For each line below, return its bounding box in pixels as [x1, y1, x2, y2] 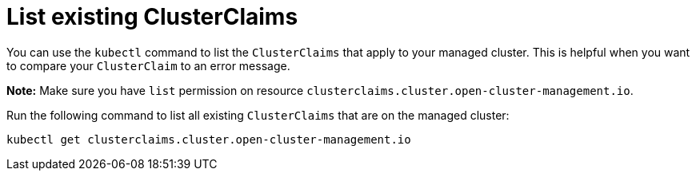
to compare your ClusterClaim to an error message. [6, 58, 290, 73]
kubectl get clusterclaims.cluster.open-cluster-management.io [6, 132, 411, 146]
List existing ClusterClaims [6, 3, 298, 30]
